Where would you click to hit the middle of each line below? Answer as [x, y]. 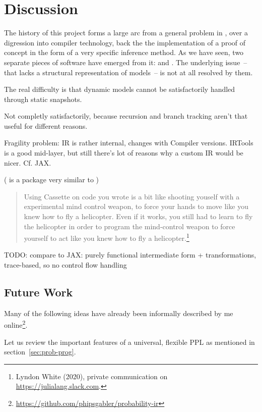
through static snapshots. [43, 99]
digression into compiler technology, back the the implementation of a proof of [125, 42]
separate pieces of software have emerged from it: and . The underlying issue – [126, 62]
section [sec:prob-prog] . [40, 352]
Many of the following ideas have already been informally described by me [119, 313]
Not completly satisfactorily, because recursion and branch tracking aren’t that [126, 116]
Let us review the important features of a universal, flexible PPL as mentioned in [129, 342]
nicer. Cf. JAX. [28, 162]
